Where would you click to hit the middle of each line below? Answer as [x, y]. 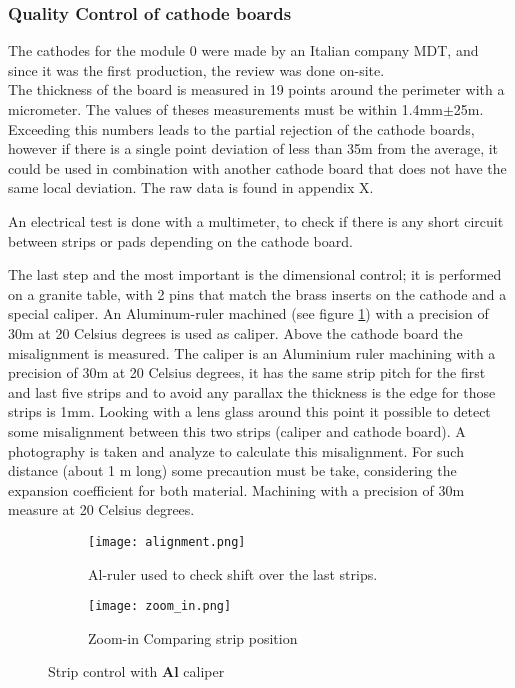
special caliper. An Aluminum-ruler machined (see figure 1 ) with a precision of [248, 313]
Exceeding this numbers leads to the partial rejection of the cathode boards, [241, 128]
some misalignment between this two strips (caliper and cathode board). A [237, 430]
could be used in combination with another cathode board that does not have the [257, 167]
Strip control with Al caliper [136, 671]
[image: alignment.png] [167, 541]
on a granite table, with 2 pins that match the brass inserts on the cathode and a [257, 293]
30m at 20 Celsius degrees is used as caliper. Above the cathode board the [235, 332]
